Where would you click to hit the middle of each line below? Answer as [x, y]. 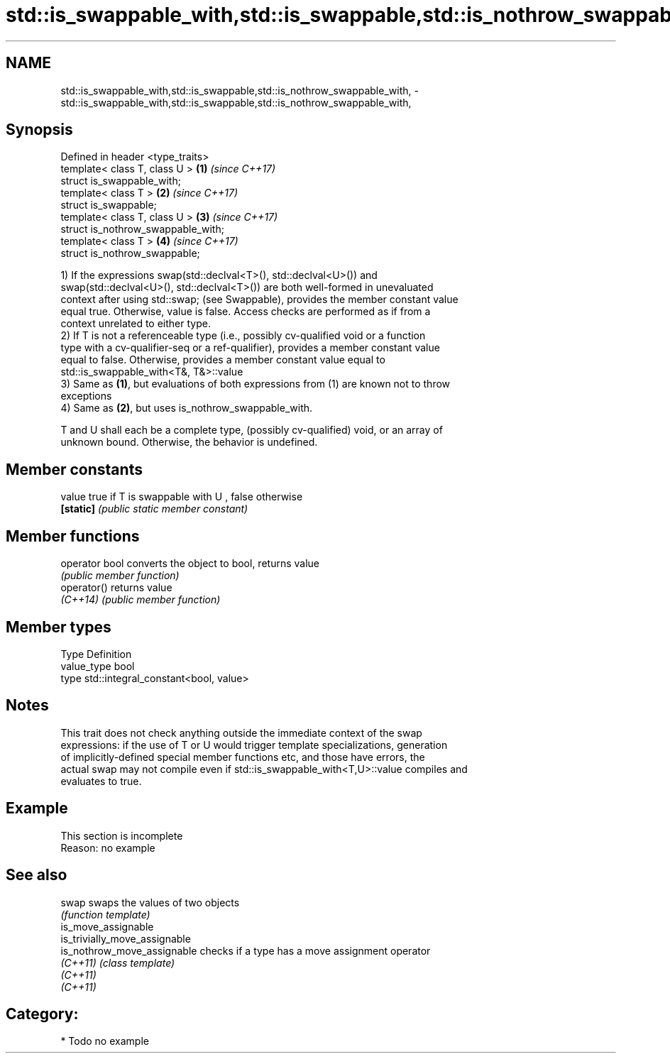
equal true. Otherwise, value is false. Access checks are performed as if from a [246, 312]
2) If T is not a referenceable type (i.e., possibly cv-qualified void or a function [243, 336]
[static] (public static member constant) [154, 509]
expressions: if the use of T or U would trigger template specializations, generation [254, 745]
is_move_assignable [107, 926]
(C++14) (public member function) [141, 600]
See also [37, 875]
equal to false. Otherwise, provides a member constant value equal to [223, 360]
